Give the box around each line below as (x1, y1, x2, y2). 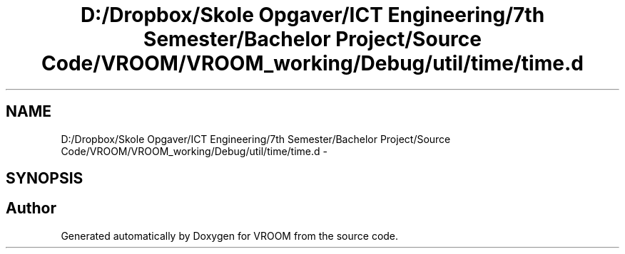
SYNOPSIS (6, 169, 83, 188)
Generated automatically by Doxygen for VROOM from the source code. (61, 229, 399, 242)
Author (6, 199, 56, 218)
